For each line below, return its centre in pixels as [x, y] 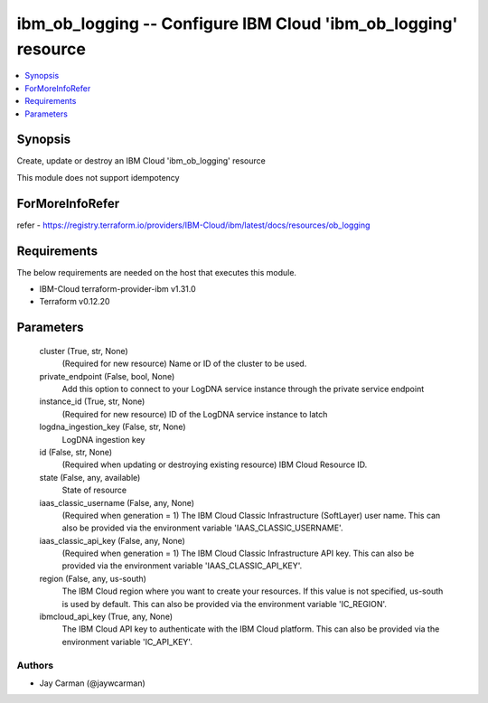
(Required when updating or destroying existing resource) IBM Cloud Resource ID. [215, 464]
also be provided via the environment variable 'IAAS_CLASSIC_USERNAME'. [202, 528]
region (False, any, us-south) [93, 578]
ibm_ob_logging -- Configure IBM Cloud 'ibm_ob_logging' [237, 23]
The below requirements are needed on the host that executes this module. [157, 272]
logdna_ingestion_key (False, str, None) [113, 427]
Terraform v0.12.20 [75, 302]
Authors [35, 665]
